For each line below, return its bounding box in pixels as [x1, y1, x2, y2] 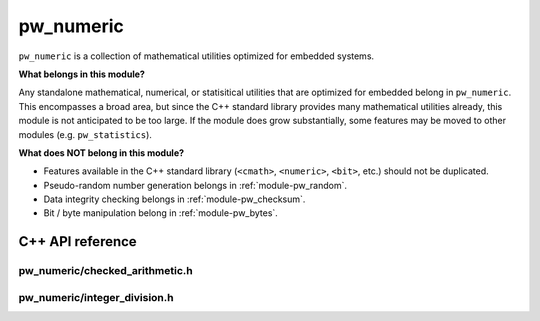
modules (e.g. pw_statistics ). [18, 128, 152, 140]
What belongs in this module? [18, 68, 145, 80]
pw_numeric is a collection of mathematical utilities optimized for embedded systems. [18, 50, 375, 62]
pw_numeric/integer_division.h [18, 290, 174, 304]
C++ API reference [18, 233, 137, 250]
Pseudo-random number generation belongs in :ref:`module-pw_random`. [43, 179, 347, 191]
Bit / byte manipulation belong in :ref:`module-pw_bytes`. [43, 207, 279, 219]
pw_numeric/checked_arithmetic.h [18, 264, 194, 278]
